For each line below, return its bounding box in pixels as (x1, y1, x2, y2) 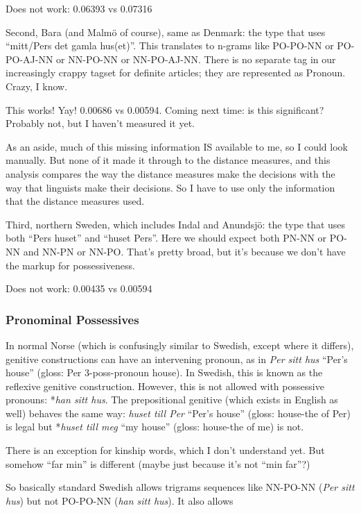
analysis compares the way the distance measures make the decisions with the (6, 166, 335, 180)
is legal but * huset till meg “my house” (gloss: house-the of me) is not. (6, 419, 304, 434)
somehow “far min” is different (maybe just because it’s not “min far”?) (6, 456, 310, 471)
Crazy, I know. (6, 78, 68, 93)
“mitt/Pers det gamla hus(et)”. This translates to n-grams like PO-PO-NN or (6, 38, 334, 53)
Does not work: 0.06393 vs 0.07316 (6, 1, 152, 15)
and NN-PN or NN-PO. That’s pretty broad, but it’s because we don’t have (23, 244, 346, 258)
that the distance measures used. (6, 194, 145, 208)
